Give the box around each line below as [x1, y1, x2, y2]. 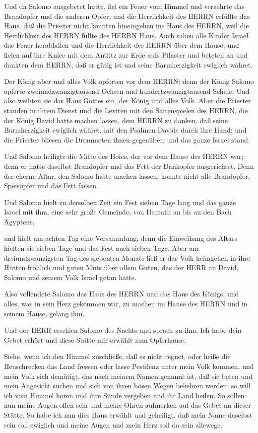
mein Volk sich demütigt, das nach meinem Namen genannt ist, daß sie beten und [4, 370, 253, 381]
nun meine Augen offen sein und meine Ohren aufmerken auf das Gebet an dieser [4, 400, 251, 410]
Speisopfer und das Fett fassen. [4, 180, 98, 191]
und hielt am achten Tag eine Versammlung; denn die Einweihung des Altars [4, 233, 237, 243]
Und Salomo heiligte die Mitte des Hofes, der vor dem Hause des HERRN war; [4, 151, 244, 161]
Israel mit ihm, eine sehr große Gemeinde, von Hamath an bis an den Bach [4, 207, 232, 217]
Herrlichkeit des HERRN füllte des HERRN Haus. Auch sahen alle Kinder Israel [4, 30, 249, 40]
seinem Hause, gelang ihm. [4, 308, 85, 318]
